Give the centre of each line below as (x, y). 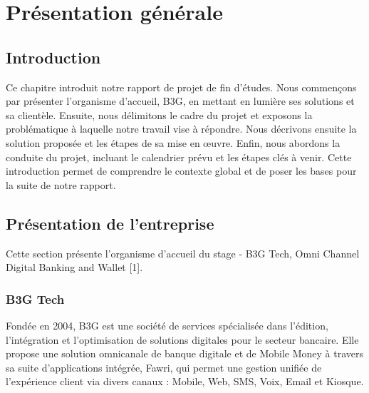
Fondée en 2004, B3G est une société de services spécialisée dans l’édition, (167, 325)
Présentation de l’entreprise (110, 223)
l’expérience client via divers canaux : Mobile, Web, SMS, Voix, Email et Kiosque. (185, 381)
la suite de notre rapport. (61, 184)
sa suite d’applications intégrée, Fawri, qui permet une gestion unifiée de (164, 367)
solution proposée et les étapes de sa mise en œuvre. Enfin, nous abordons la (173, 142)
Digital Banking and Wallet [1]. (74, 267)
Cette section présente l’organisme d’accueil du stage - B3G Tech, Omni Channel (183, 253)
